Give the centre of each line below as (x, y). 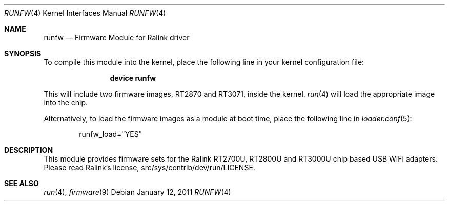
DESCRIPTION (29, 150)
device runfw (133, 78)
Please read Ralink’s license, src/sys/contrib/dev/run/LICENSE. (149, 167)
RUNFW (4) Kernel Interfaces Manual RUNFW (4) (85, 13)
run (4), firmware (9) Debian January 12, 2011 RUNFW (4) (137, 192)
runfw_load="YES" (111, 134)
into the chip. (66, 102)
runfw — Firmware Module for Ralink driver (117, 38)
